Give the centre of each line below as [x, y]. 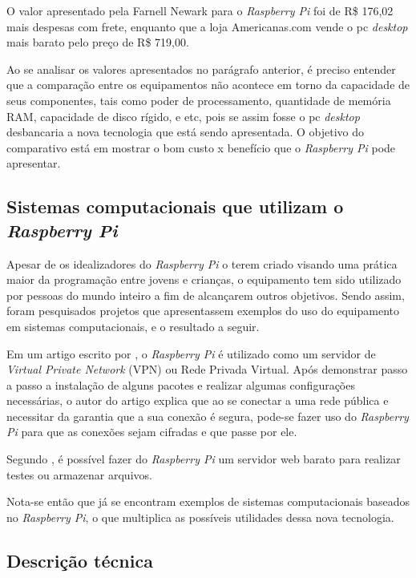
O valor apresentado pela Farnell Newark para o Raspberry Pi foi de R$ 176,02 [200, 10]
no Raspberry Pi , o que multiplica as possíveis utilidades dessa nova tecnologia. [200, 517]
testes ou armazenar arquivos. [79, 474]
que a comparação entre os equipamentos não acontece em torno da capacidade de [208, 85]
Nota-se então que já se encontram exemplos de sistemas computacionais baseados [208, 501]
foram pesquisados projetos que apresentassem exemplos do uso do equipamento [203, 311]
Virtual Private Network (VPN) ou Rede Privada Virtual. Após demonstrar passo [207, 369]
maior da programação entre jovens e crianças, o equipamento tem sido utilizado [204, 279]
